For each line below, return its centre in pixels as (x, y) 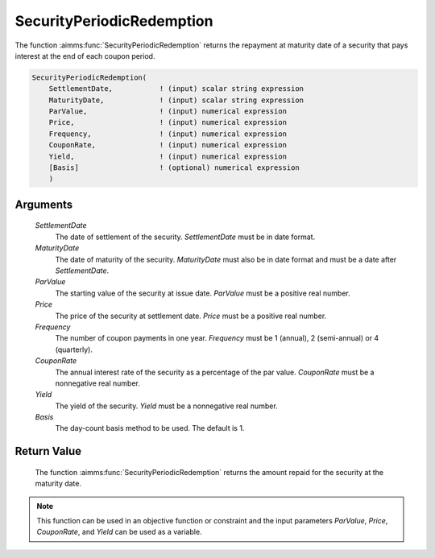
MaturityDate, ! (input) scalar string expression (176, 100)
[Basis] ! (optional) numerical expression (174, 168)
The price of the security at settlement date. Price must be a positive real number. (191, 316)
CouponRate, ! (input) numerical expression (168, 145)
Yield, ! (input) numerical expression (168, 156)
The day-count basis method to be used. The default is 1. (150, 428)
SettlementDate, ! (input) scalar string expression (176, 89)
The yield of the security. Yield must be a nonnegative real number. (166, 406)
